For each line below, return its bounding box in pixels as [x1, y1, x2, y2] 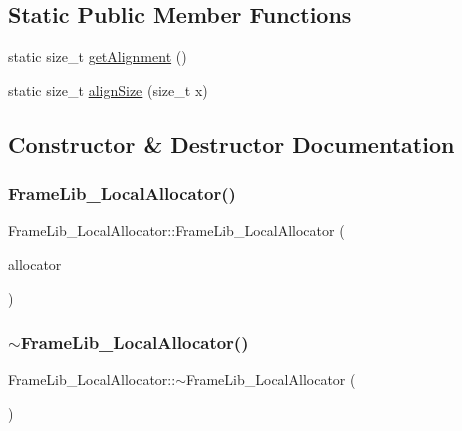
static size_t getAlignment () [8, 46, 187, 67]
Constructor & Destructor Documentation [8, 128, 455, 159]
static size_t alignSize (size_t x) [8, 79, 208, 100]
